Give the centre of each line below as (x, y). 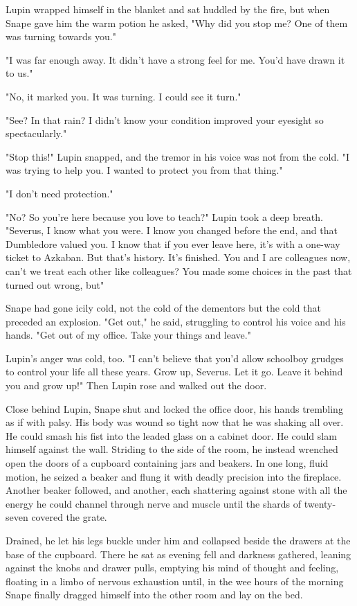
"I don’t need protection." (59, 193)
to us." (19, 73)
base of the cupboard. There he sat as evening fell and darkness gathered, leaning (178, 554)
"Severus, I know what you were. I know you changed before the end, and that (172, 230)
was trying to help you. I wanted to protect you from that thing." (144, 170)
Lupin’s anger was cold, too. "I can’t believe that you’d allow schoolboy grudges (175, 358)
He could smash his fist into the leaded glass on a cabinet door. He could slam (171, 435)
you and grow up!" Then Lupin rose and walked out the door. (136, 385)
